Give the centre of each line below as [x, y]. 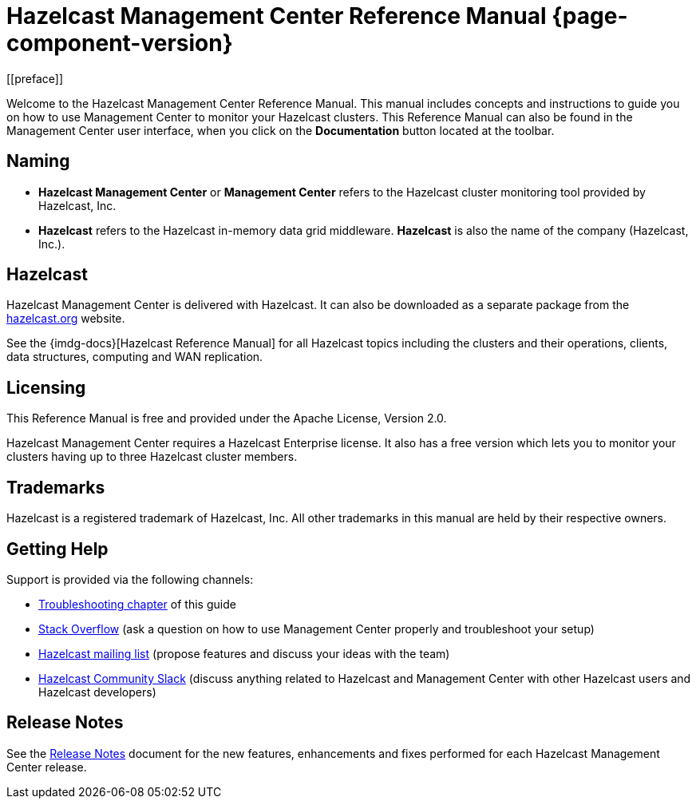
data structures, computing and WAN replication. [135, 357]
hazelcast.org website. [66, 319]
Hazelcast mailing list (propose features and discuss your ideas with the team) [244, 653]
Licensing [46, 387]
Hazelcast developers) [97, 692]
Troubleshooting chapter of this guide [137, 604]
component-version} [120, 43]
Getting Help [57, 549]
